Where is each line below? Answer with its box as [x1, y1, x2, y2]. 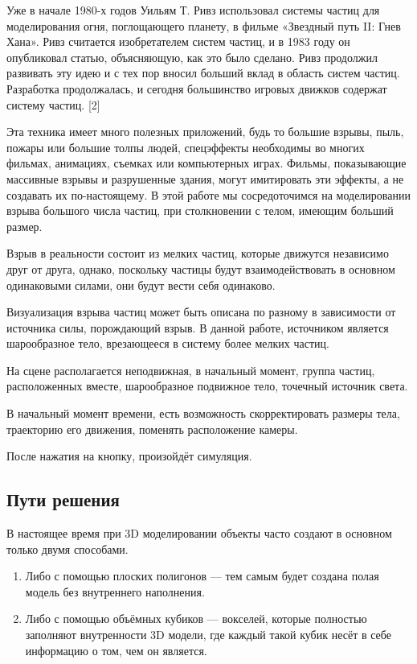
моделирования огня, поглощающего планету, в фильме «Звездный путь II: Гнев [6, 17, 401, 34]
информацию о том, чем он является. [25, 641, 207, 658]
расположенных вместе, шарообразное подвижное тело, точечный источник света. [6, 377, 408, 394]
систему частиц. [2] [6, 96, 100, 113]
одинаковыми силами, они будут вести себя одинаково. [6, 276, 276, 293]
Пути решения [6, 487, 120, 512]
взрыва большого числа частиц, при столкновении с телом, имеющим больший [6, 202, 394, 219]
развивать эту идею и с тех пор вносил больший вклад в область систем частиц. [6, 64, 400, 81]
